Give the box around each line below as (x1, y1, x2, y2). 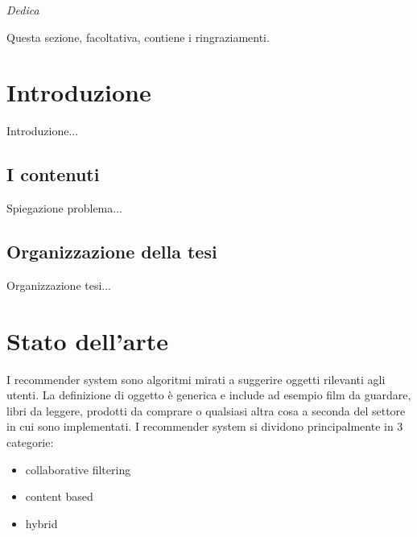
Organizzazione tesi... (6, 276, 112, 293)
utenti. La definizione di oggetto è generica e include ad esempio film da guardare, (6, 386, 411, 403)
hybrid (25, 514, 58, 531)
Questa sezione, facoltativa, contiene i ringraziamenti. (6, 28, 270, 45)
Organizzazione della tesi (6, 239, 217, 264)
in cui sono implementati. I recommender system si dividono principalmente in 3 (6, 418, 403, 435)
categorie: (6, 434, 54, 450)
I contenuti (6, 162, 100, 187)
